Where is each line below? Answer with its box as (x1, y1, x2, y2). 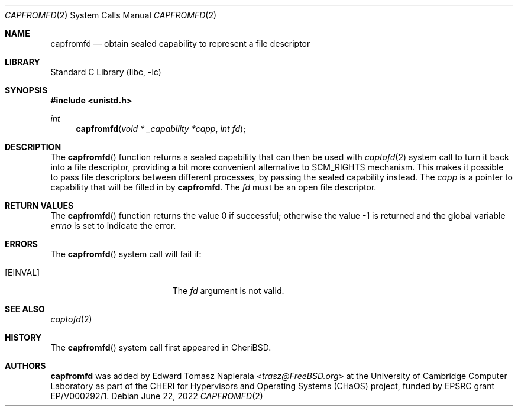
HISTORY (5, 332, 42, 342)
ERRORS (5, 239, 38, 249)
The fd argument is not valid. (172, 286, 284, 296)
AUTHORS (5, 361, 46, 371)
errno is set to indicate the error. (50, 221, 176, 231)
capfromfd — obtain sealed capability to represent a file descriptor (50, 38, 310, 48)
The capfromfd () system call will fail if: (50, 249, 202, 259)
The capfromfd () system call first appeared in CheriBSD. (50, 342, 271, 352)
